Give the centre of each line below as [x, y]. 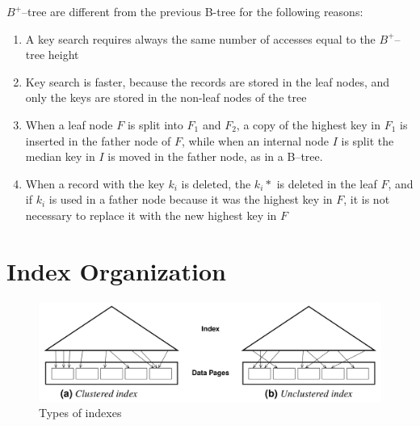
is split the [367, 140]
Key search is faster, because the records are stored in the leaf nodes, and [208, 81]
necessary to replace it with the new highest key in [151, 215]
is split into [155, 124]
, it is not [367, 199]
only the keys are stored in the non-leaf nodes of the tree [166, 97]
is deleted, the [216, 183]
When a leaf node [69, 124]
